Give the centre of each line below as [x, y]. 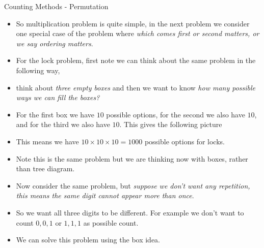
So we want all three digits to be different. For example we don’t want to [130, 212]
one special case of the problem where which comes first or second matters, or [138, 33]
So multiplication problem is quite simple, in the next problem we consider [133, 23]
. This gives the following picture [171, 124]
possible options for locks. [184, 141]
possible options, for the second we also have [176, 114]
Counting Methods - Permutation [56, 6]
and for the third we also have [63, 124]
